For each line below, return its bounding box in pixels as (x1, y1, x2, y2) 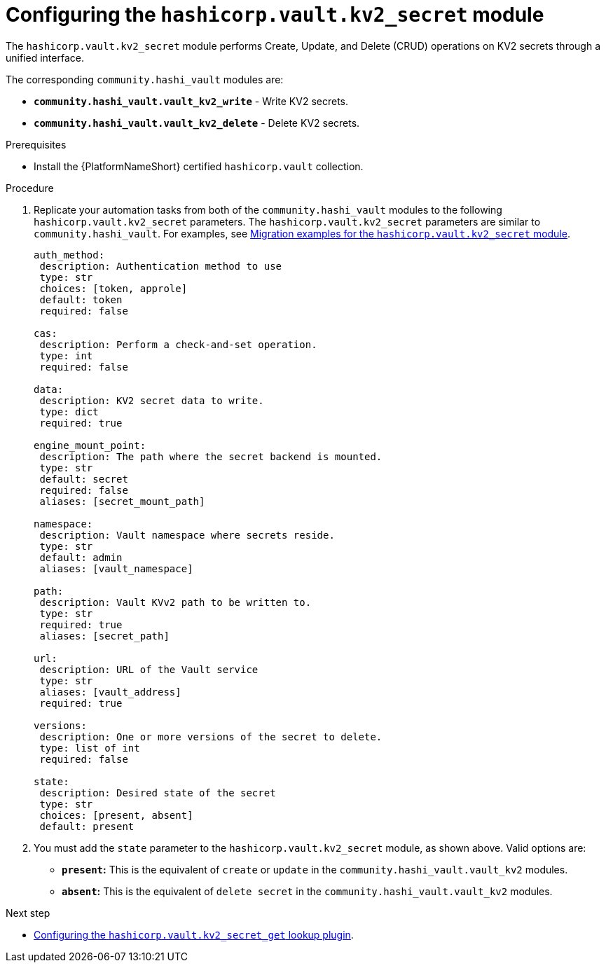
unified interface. (6, 51, 84, 64)
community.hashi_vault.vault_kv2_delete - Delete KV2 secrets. (34, 116, 360, 129)
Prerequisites (6, 138, 67, 151)
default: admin (39, 551, 123, 563)
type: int (39, 350, 93, 361)
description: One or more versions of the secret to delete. (39, 731, 383, 742)
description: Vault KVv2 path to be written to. (39, 596, 312, 608)
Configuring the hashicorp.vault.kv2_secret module (6, 3, 544, 27)
